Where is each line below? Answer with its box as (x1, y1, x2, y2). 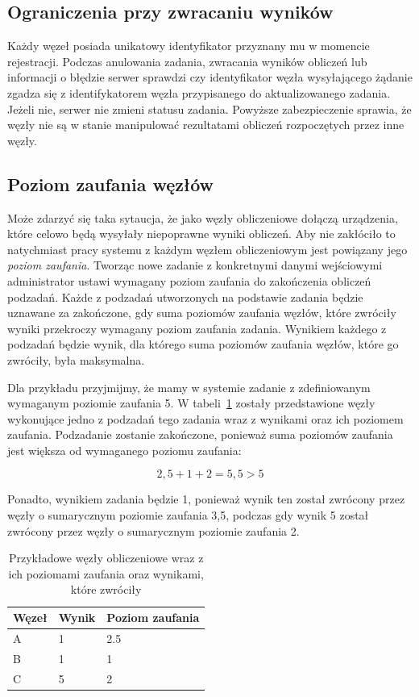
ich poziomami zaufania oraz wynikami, (8, 565, 204, 582)
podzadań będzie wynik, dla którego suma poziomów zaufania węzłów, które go (7, 336, 399, 353)
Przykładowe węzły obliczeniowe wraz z (8, 549, 204, 566)
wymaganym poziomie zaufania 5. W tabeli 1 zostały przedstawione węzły (7, 394, 375, 411)
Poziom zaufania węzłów (7, 171, 214, 196)
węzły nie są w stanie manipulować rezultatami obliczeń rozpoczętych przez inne (7, 116, 404, 133)
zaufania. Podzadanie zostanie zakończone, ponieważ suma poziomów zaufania (7, 426, 393, 443)
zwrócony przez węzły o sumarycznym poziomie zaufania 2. (7, 522, 300, 539)
